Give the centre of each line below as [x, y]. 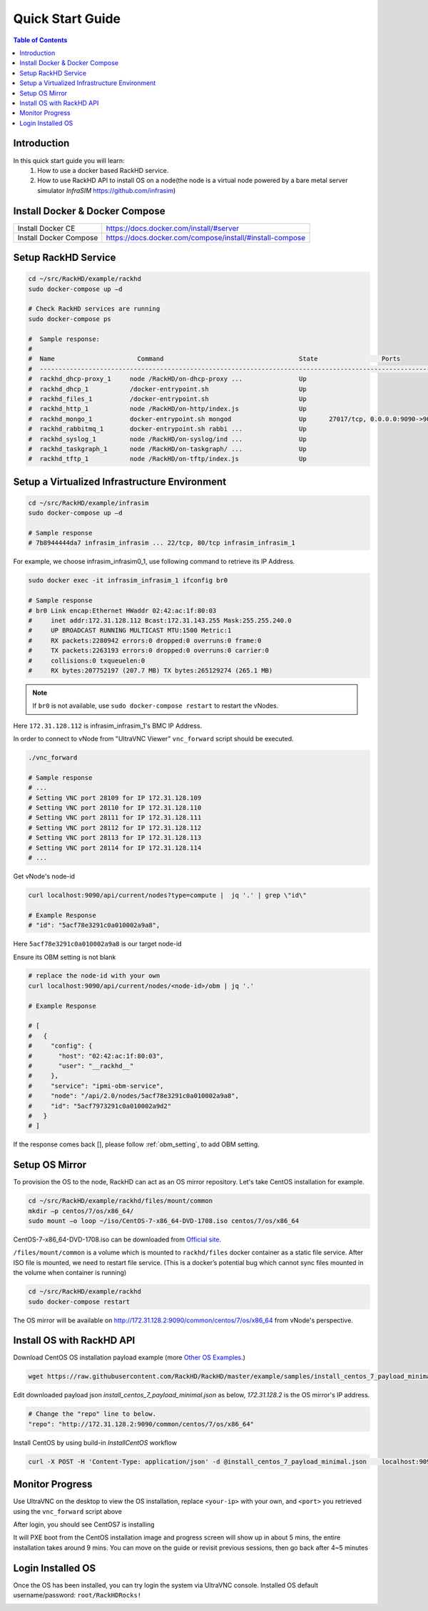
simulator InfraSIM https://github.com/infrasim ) [107, 190]
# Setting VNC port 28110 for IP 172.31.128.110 [115, 808]
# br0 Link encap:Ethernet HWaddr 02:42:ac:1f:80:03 [122, 610]
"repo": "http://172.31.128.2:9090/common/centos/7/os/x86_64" [141, 1424]
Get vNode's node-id [44, 876]
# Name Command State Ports [214, 359]
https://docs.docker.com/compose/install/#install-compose [206, 237]
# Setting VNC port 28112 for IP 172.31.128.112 [115, 828]
